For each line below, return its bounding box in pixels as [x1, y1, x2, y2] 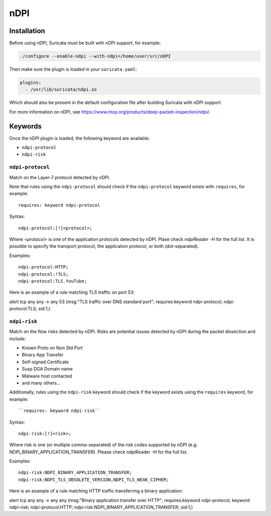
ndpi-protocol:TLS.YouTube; [18, 278, 87, 284]
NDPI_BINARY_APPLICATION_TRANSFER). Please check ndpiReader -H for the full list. [9, 449, 188, 455]
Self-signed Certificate [22, 359, 69, 365]
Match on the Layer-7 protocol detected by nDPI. [9, 174, 110, 180]
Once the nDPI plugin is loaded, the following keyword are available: [9, 135, 150, 141]
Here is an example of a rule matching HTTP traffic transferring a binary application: [9, 488, 183, 494]
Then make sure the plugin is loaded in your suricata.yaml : [9, 66, 137, 72]
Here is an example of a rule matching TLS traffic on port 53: [9, 289, 135, 296]
